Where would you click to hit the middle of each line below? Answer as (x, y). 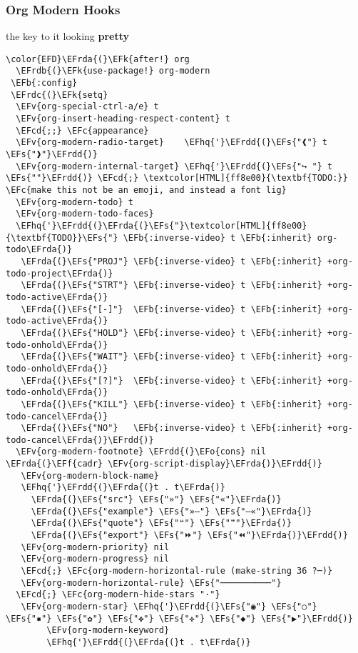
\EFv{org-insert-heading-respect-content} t (123, 119)
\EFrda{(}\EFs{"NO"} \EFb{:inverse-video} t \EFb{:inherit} (172, 428)
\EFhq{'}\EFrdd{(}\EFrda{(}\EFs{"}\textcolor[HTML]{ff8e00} (162, 226)
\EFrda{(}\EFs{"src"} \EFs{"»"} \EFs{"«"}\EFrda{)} (156, 500)
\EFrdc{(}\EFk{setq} (60, 95)
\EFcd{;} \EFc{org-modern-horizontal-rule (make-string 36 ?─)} (177, 571)
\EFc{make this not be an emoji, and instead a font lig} (146, 190)
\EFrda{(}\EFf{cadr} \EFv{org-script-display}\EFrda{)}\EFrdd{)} (164, 464)
